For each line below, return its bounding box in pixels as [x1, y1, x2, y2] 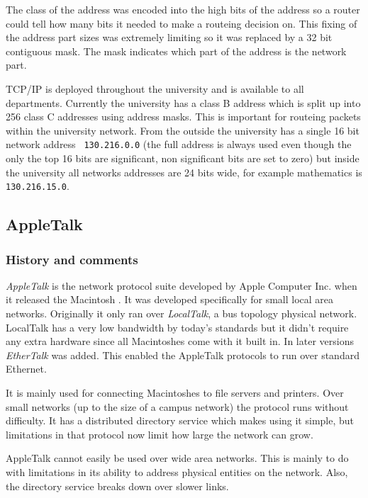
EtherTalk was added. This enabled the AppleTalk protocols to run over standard [6, 347, 359, 362]
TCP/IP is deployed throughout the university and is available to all [6, 81, 304, 96]
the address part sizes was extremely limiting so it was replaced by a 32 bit [6, 30, 333, 45]
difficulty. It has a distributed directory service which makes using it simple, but [6, 413, 355, 428]
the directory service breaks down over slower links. [6, 478, 229, 493]
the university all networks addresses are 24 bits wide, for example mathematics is [6, 164, 362, 179]
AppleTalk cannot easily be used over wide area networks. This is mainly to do [6, 451, 349, 465]
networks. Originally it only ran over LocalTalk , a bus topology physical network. [6, 306, 357, 321]
